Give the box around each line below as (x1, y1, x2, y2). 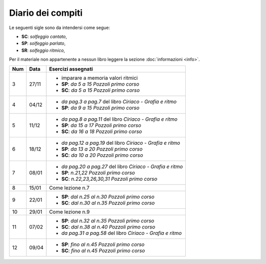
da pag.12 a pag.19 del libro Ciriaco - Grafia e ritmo (61, 139, 180, 146)
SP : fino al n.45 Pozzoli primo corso (61, 241, 145, 248)
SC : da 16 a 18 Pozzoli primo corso (61, 128, 142, 135)
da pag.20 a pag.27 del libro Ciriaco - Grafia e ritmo (61, 163, 183, 170)
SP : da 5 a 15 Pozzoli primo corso (61, 80, 140, 87)
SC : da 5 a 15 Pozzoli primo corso (61, 87, 140, 94)
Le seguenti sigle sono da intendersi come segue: (9, 25, 110, 31)
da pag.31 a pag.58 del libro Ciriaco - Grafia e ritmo (61, 230, 182, 236)
